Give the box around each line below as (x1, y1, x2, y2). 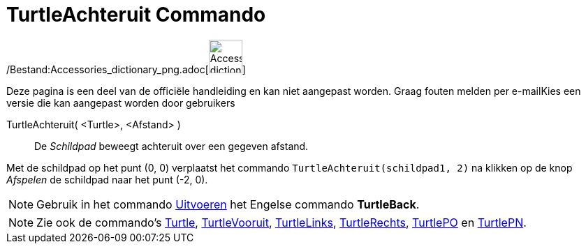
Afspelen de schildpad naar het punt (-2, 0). (6, 173, 208, 186)
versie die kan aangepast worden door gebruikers (6, 96, 235, 109)
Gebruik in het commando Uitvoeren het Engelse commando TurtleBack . (36, 197, 420, 211)
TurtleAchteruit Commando (6, 3, 266, 27)
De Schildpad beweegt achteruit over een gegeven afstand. (34, 139, 309, 152)
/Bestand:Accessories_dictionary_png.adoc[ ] (6, 63, 246, 75)
